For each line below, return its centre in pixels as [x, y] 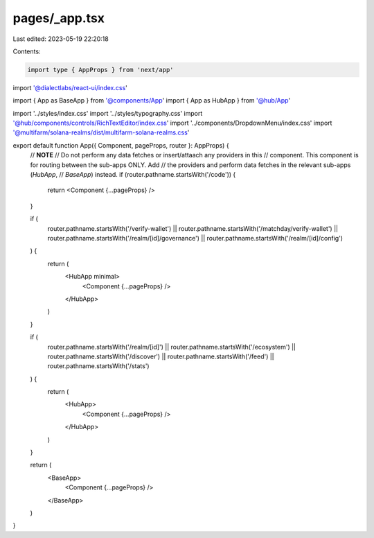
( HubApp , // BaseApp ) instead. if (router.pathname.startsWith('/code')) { [133, 175]
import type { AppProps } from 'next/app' [100, 70]
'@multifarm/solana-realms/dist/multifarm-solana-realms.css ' [101, 132]
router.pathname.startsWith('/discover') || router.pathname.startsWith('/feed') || [161, 356]
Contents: [27, 51]
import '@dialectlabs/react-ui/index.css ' [70, 87]
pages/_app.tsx [59, 18]
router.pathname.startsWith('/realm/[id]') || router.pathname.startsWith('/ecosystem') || [172, 347]
